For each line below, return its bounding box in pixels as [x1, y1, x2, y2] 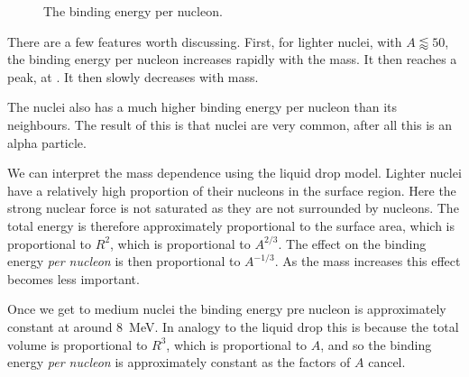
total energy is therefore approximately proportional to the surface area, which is [7, 216, 455, 234]
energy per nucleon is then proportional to [7, 252, 241, 271]
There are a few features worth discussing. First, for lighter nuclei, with [7, 32, 402, 51]
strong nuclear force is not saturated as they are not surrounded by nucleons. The [7, 198, 459, 217]
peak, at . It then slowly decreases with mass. [7, 67, 259, 86]
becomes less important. [7, 269, 140, 288]
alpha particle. [7, 133, 87, 152]
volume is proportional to [7, 335, 148, 354]
